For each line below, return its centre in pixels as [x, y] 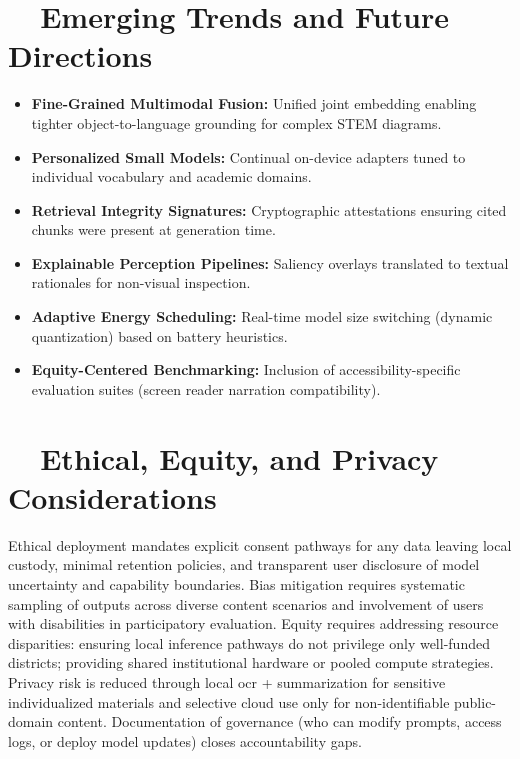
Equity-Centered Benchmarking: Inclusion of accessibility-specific [246, 369]
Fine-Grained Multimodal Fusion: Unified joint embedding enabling [254, 103]
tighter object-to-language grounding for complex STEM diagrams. [236, 122]
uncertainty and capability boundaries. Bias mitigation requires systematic [236, 583]
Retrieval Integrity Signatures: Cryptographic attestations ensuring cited [269, 209]
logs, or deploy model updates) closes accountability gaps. [185, 740]
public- [475, 701]
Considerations [112, 496]
